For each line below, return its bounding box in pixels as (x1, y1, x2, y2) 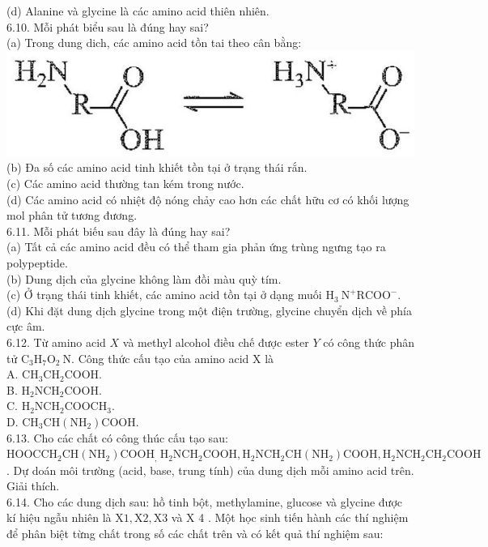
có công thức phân (323, 333, 414, 350)
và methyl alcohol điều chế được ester (122, 333, 309, 350)
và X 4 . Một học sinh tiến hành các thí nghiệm (171, 509, 409, 526)
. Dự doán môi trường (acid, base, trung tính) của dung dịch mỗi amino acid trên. (6, 461, 414, 478)
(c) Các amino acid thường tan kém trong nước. (6, 175, 244, 192)
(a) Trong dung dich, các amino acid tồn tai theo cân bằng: (6, 34, 302, 51)
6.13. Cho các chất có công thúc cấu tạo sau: (6, 429, 228, 446)
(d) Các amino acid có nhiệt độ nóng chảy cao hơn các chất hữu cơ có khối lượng (6, 190, 409, 207)
